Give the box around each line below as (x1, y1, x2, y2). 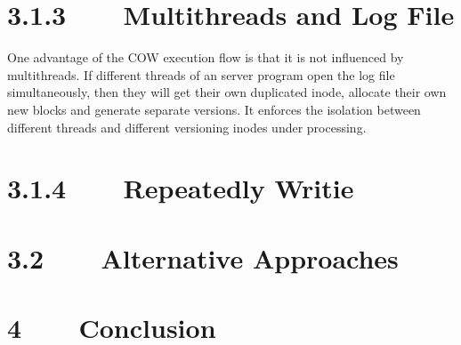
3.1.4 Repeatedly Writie (7, 170, 354, 206)
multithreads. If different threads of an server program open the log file (7, 65, 395, 84)
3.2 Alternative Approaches (7, 239, 399, 276)
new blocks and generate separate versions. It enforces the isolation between (7, 100, 421, 118)
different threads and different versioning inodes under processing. (7, 117, 367, 136)
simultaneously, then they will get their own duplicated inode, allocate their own (7, 83, 447, 101)
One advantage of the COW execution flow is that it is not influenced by (7, 48, 404, 67)
